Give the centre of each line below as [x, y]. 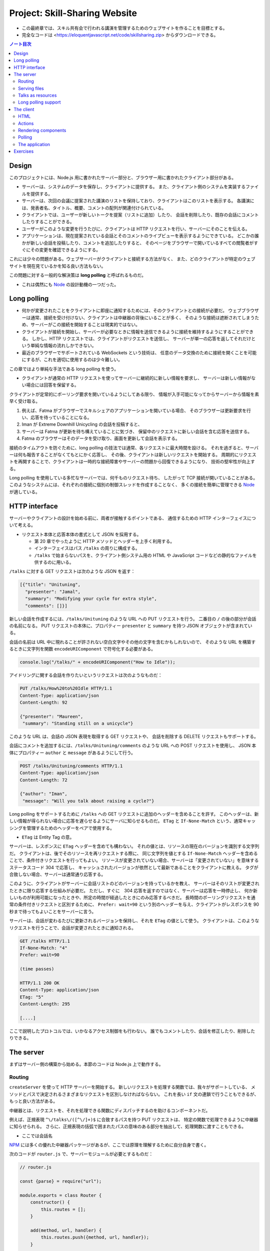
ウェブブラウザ [244, 311]
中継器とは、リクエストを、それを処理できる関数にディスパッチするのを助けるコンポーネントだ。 [110, 1110]
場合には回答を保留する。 [52, 385]
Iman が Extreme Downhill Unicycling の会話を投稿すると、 [82, 424]
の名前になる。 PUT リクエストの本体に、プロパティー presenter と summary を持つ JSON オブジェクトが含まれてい [131, 626]
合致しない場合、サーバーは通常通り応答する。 [57, 874]
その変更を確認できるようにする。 [65, 250]
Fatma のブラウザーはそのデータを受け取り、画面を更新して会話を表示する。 [101, 438]
